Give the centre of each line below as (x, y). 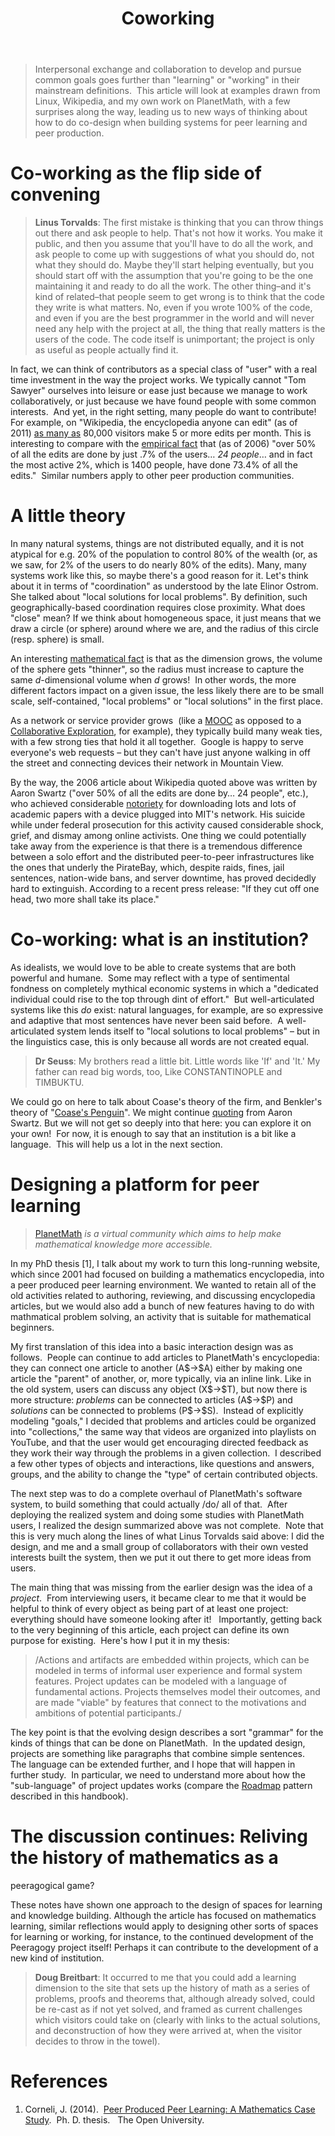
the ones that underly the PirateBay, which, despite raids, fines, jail (147, 868)
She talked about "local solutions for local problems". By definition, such (159, 597)
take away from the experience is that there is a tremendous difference (156, 846)
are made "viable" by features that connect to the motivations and (170, 1702)
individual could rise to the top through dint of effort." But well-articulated (162, 999)
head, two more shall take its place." (85, 899)
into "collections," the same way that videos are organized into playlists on (163, 1431)
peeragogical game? (52, 1885)
